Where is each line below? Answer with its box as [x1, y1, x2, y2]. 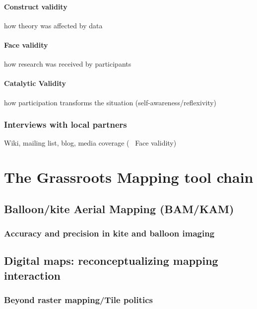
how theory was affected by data [4, 20, 103, 30]
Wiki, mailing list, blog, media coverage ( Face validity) [4, 138, 177, 148]
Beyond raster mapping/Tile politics [4, 294, 153, 306]
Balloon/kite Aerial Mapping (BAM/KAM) [4, 201, 234, 216]
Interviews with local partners [4, 118, 127, 131]
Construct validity [4, 1, 67, 11]
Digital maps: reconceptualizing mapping [4, 253, 218, 268]
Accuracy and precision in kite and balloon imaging [4, 227, 215, 239]
